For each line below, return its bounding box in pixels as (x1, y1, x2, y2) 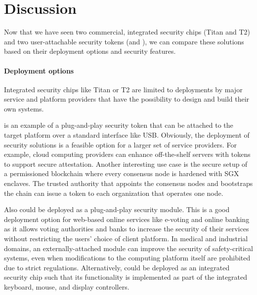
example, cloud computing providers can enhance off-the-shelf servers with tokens (4, 149, 251, 159)
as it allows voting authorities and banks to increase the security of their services (4, 223, 249, 234)
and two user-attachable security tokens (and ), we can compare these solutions (4, 36, 244, 46)
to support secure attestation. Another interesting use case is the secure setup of (4, 158, 248, 169)
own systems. (4, 103, 44, 113)
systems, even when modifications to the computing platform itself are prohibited (4, 253, 251, 263)
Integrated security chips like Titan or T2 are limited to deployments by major (4, 84, 243, 94)
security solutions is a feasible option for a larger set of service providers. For (4, 139, 237, 149)
